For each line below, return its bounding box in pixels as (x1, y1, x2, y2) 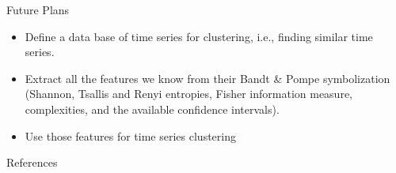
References (6, 154, 58, 171)
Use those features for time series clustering (25, 127, 236, 144)
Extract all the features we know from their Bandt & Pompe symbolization (25, 70, 390, 86)
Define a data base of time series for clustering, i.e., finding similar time (25, 28, 373, 44)
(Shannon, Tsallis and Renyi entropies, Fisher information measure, (25, 85, 352, 102)
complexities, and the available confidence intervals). (25, 100, 280, 117)
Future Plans (6, 2, 70, 17)
